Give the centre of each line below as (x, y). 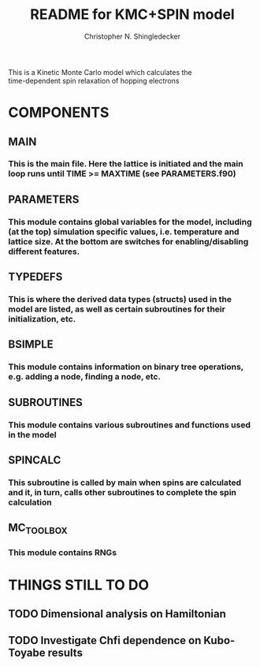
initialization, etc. (42, 319)
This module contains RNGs (62, 552)
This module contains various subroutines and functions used (129, 425)
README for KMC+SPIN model (132, 15)
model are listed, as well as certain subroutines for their (117, 309)
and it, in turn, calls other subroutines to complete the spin (123, 492)
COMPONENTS (59, 113)
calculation (30, 502)
